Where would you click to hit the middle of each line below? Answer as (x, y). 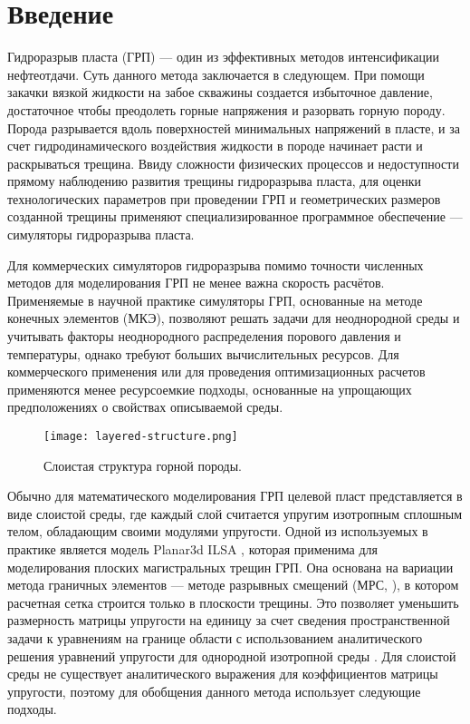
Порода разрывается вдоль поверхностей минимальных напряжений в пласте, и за (234, 127)
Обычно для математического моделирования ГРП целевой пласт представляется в (235, 496)
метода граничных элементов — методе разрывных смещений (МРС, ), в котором (233, 585)
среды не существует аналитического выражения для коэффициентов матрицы (223, 674)
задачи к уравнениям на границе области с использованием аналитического (215, 638)
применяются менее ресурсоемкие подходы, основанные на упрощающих (210, 389)
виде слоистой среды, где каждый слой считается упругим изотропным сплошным (235, 513)
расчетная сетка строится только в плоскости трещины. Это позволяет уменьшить (233, 602)
